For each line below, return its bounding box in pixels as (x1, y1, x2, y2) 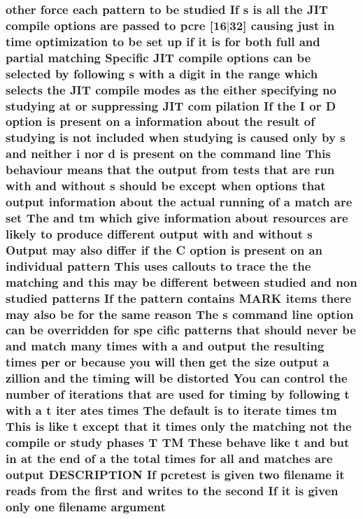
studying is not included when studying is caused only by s (6, 129, 346, 146)
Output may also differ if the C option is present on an (6, 241, 322, 258)
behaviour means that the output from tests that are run (6, 161, 335, 178)
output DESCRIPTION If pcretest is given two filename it (6, 465, 345, 483)
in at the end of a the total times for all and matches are (6, 449, 333, 467)
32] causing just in (229, 16, 335, 34)
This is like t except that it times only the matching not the (6, 417, 352, 434)
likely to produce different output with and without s (6, 225, 313, 242)
